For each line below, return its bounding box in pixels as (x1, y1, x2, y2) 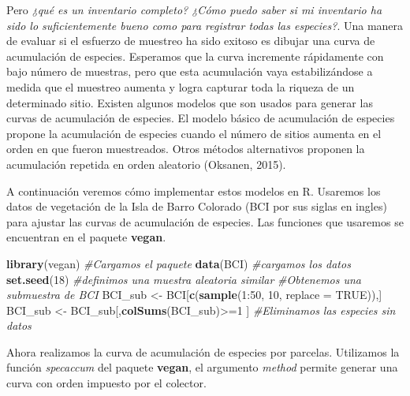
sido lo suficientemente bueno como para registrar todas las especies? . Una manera (6, 17, 404, 33)
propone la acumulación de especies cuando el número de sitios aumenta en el (6, 125, 382, 141)
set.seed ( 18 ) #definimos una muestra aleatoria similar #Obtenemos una (6, 271, 362, 287)
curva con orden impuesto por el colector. (6, 375, 207, 391)
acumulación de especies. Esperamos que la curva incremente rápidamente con (6, 47, 384, 64)
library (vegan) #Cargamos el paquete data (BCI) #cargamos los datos (6, 255, 351, 271)
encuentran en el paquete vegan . (6, 229, 166, 245)
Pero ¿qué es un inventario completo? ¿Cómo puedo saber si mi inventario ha (6, 2, 382, 17)
